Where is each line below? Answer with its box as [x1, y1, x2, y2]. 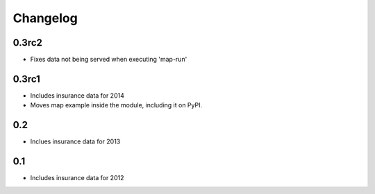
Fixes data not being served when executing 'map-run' [30, 55, 187, 64]
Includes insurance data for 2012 [30, 174, 124, 182]
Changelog [12, 10, 78, 26]
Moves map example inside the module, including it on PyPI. [30, 101, 203, 109]
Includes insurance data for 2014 [30, 91, 124, 100]
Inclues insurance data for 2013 [30, 137, 121, 145]
